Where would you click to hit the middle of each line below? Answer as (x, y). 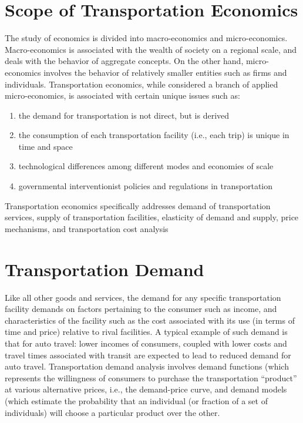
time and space (46, 146)
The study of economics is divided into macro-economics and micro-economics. (146, 38)
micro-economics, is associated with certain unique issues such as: (122, 95)
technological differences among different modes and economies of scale (146, 166)
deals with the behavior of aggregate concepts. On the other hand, (124, 61)
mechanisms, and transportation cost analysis (87, 228)
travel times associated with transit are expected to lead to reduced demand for (148, 355)
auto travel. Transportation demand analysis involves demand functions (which (147, 366)
